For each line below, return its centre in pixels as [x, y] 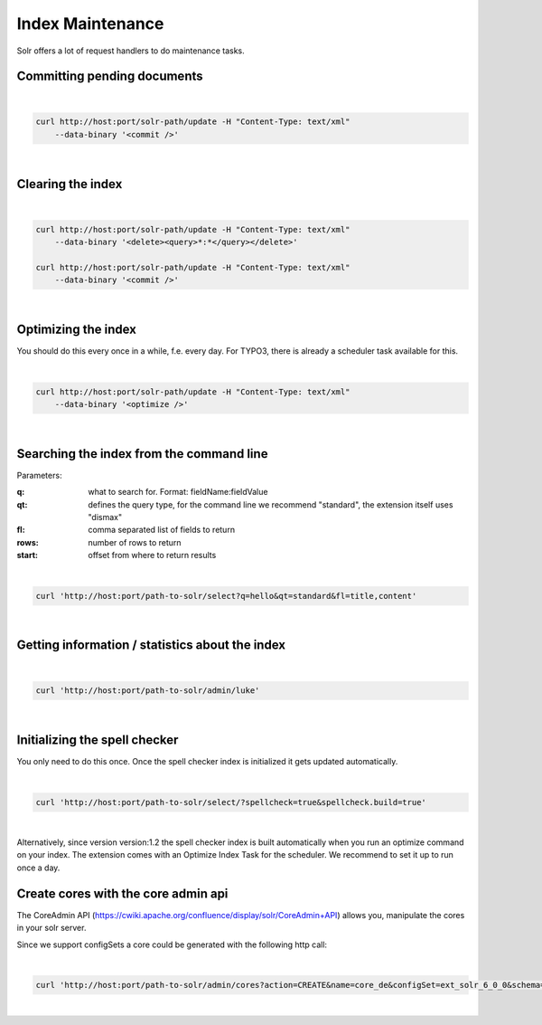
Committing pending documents [110, 76]
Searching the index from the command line [142, 454]
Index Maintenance [90, 24]
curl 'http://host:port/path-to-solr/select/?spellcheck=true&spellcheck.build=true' [231, 802]
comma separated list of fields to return [161, 530]
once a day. [38, 868]
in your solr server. [51, 928]
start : [27, 555]
